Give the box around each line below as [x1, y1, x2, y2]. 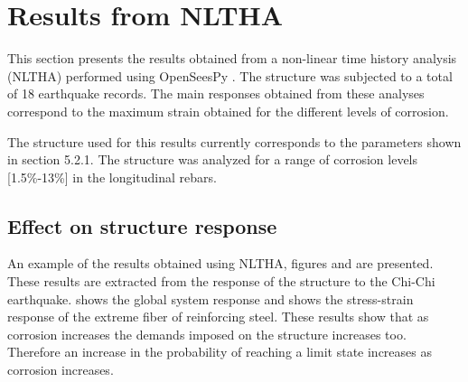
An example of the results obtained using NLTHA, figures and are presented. [7, 254, 434, 273]
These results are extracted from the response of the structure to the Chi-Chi [7, 272, 435, 291]
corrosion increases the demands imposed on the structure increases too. [7, 324, 407, 343]
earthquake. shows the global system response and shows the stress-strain [7, 289, 414, 308]
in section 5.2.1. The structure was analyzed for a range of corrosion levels [7, 150, 418, 169]
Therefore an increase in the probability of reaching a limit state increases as [7, 342, 432, 361]
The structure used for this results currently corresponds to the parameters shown [7, 132, 462, 151]
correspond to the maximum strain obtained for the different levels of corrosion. [7, 101, 449, 120]
